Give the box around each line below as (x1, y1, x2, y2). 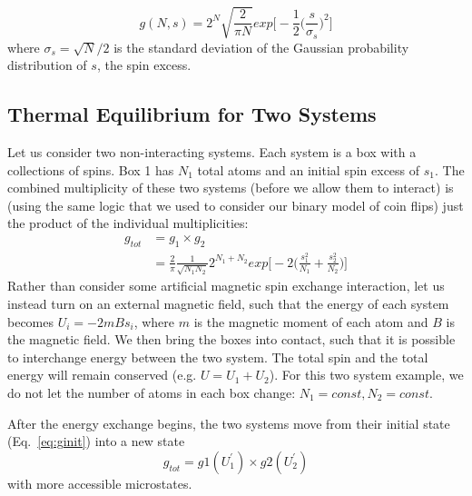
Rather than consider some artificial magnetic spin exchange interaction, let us (7, 276, 445, 295)
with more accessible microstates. (7, 473, 192, 492)
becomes (7, 312, 54, 331)
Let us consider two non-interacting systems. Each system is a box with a (7, 143, 417, 162)
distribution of (7, 55, 87, 74)
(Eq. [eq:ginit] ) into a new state (7, 432, 185, 451)
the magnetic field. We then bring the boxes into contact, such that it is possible (7, 330, 456, 349)
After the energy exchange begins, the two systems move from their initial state (7, 413, 450, 432)
